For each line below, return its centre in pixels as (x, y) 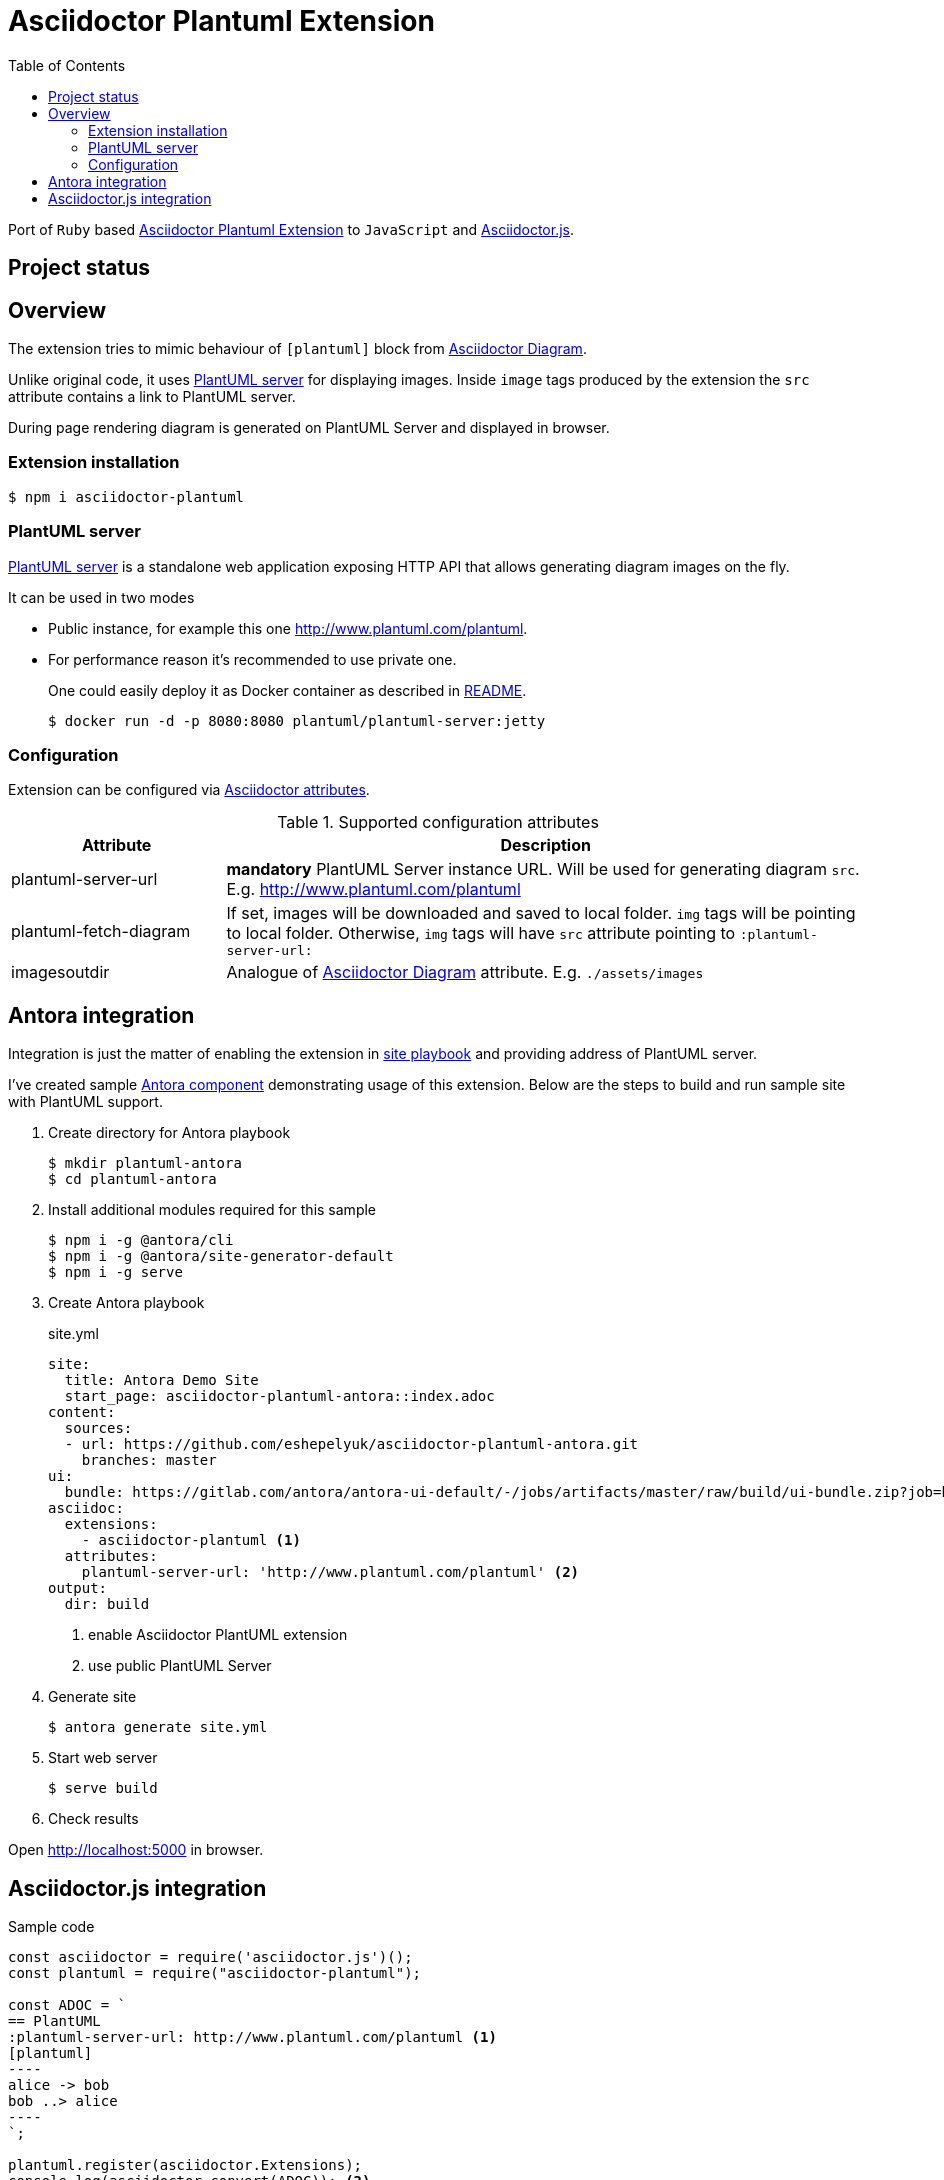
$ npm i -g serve (115, 1272)
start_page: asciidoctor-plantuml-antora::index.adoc (279, 1396)
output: (78, 1588)
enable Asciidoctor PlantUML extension (218, 1635)
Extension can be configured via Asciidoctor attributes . (189, 790)
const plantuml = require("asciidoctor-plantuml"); (215, 1972)
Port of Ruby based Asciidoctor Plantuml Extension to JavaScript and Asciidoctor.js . (291, 229)
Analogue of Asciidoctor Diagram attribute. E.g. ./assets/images (465, 972)
